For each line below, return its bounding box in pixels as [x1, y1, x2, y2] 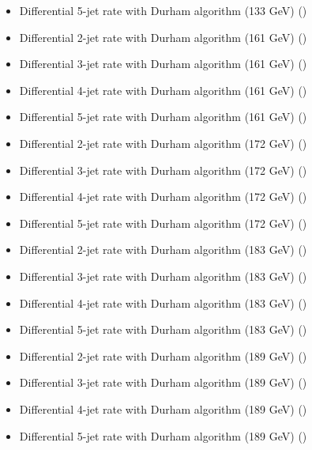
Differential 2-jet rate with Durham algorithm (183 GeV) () [19, 241, 307, 258]
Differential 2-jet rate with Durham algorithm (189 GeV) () [19, 347, 307, 364]
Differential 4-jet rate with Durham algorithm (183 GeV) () [19, 294, 307, 311]
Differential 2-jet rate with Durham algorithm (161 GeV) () [19, 28, 307, 45]
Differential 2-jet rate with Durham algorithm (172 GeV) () [19, 134, 307, 151]
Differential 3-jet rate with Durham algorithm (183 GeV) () [19, 267, 307, 284]
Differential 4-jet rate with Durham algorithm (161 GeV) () [19, 81, 307, 98]
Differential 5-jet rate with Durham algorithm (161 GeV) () [19, 108, 307, 125]
